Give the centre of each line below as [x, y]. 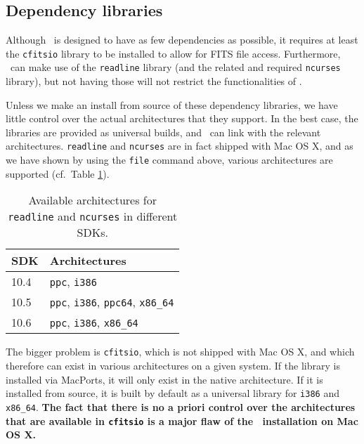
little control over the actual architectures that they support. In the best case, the [182, 118]
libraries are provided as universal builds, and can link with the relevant [163, 132]
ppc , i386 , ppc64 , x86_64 [112, 302]
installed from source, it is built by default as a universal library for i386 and [173, 393]
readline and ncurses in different [93, 216]
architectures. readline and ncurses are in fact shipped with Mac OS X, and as [180, 146]
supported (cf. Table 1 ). [58, 173]
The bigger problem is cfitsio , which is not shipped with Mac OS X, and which [180, 352]
